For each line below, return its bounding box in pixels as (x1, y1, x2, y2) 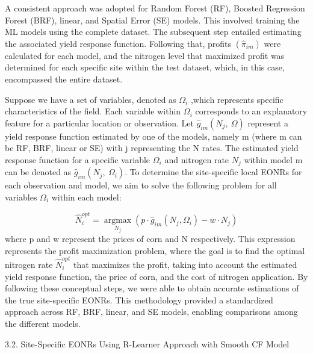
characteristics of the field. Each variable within (5, 105, 181, 117)
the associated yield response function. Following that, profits (5, 37, 231, 49)
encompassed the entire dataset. (5, 72, 123, 85)
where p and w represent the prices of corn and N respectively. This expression (5, 232, 296, 245)
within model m (244, 153, 303, 166)
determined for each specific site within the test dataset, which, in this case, (5, 61, 285, 73)
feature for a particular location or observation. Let (5, 116, 194, 129)
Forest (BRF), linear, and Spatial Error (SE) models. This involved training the (5, 13, 300, 26)
